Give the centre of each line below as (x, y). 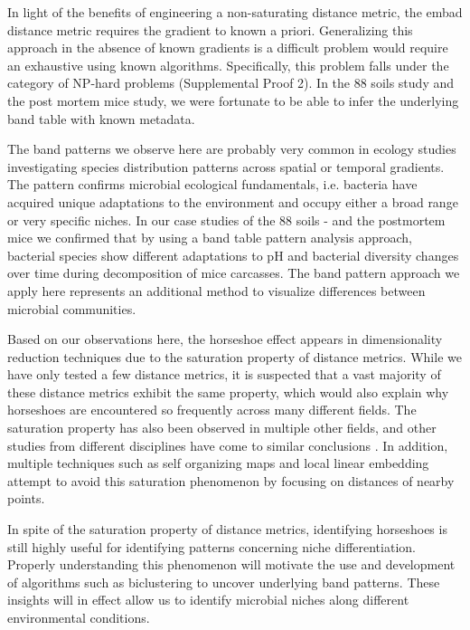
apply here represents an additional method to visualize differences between (216, 290)
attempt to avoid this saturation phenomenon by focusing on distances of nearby (231, 480)
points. (26, 498)
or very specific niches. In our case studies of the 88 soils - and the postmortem (226, 220)
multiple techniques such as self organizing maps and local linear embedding (218, 463)
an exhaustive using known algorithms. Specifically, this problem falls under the (228, 65)
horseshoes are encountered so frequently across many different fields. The (212, 410)
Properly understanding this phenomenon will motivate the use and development (231, 564)
